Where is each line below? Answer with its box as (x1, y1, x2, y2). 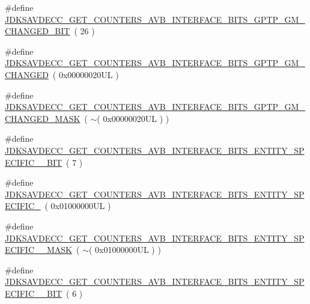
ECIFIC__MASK (5, 243, 73, 256)
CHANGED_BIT (5, 25, 70, 37)
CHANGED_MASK (5, 112, 81, 124)
